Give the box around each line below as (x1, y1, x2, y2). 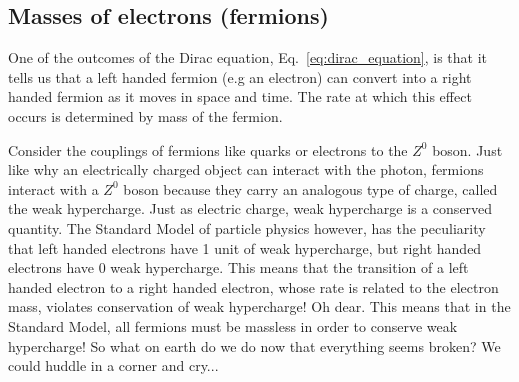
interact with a (8, 178, 99, 199)
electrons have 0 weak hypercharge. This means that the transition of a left (8, 257, 469, 278)
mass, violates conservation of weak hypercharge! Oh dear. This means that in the (8, 296, 511, 317)
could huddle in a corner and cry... (8, 355, 219, 376)
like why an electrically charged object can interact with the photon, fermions (8, 159, 484, 180)
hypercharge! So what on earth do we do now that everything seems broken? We (8, 335, 501, 356)
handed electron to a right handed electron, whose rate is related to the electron (8, 276, 499, 297)
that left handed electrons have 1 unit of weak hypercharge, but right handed (8, 237, 482, 258)
